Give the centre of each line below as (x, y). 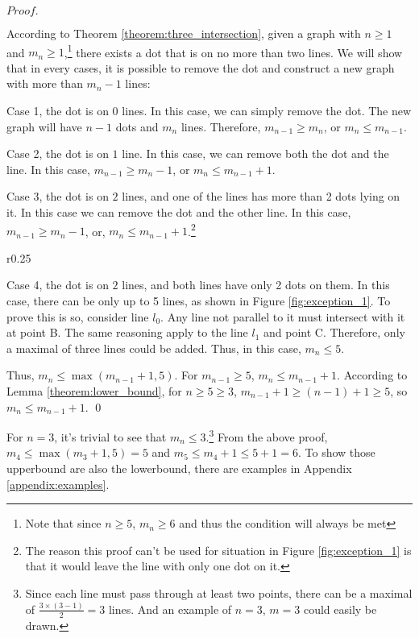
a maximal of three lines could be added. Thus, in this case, (154, 348)
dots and (137, 126)
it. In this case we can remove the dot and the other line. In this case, (179, 212)
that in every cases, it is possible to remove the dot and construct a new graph (201, 67)
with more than (45, 83)
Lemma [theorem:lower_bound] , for (94, 391)
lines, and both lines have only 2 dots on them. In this (256, 285)
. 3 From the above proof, (267, 435)
